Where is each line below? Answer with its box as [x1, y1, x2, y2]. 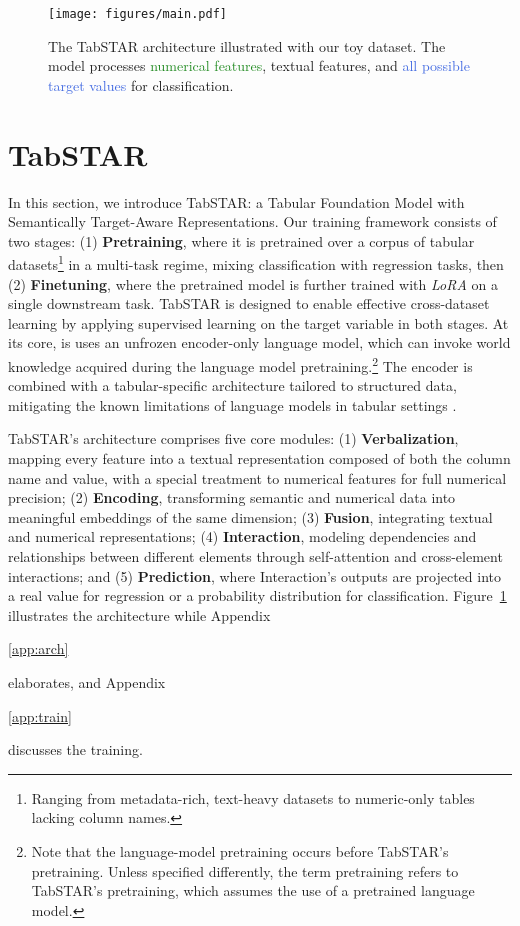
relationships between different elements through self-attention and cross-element [8, 545, 503, 566]
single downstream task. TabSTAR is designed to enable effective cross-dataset [8, 293, 490, 314]
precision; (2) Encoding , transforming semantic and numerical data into [8, 487, 456, 508]
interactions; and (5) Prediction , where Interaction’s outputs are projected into [8, 565, 501, 586]
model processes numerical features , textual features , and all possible [48, 55, 470, 76]
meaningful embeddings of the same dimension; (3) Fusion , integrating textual [8, 506, 493, 527]
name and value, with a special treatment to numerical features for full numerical [8, 467, 507, 488]
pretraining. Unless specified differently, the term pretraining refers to [31, 860, 459, 881]
